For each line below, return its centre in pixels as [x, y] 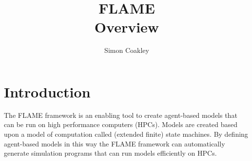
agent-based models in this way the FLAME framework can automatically [115, 143]
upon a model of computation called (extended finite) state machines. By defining [126, 134]
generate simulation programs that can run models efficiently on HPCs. [110, 153]
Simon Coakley [127, 50]
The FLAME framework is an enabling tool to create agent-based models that [121, 115]
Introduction [47, 91]
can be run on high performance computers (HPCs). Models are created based [121, 124]
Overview [127, 27]
